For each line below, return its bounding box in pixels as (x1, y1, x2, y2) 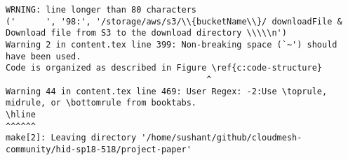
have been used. (6, 51, 81, 61)
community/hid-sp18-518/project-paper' (6, 144, 192, 154)
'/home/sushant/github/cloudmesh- (141, 133, 302, 143)
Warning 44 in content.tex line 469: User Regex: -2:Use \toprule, (6, 86, 328, 96)
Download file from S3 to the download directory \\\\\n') (6, 28, 287, 38)
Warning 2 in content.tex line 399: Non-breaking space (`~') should (6, 39, 337, 50)
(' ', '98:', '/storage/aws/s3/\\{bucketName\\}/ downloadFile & (6, 16, 342, 27)
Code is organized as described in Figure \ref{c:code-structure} (6, 63, 323, 73)
